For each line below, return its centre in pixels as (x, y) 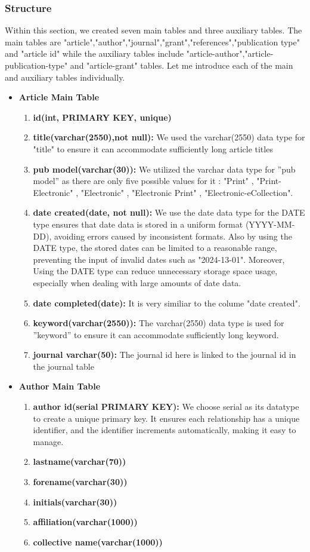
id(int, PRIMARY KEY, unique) (102, 117)
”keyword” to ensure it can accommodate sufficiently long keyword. (156, 334)
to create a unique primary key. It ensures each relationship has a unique (166, 418)
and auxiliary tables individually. (65, 77)
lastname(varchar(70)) (80, 461)
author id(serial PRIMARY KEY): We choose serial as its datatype (166, 407)
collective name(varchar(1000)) (98, 542)
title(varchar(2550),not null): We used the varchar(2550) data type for (169, 137)
